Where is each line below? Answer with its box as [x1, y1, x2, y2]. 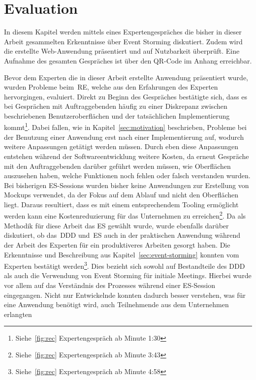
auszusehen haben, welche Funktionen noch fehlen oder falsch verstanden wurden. [4, 170, 251, 181]
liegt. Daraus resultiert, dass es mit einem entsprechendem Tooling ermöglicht [4, 199, 239, 209]
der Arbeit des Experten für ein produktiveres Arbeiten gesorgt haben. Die [4, 239, 230, 250]
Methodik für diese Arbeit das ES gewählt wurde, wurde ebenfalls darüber [4, 220, 229, 230]
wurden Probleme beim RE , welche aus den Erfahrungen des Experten [4, 82, 218, 92]
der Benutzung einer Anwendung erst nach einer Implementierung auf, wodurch [4, 131, 244, 142]
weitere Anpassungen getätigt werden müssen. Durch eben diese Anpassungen [4, 141, 239, 152]
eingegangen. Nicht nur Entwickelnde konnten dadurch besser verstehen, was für [4, 289, 246, 300]
